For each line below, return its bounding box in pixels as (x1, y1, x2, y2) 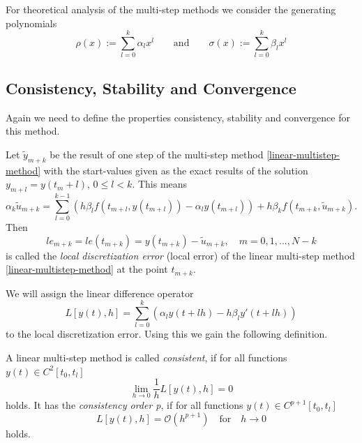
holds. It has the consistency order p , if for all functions (6, 398, 243, 412)
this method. (6, 123, 60, 138)
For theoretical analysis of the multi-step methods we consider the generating (6, 2, 336, 16)
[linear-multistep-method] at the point (6, 262, 168, 276)
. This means (132, 177, 188, 191)
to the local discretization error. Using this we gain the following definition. (6, 326, 328, 341)
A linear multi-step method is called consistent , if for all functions (6, 350, 287, 364)
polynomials (6, 15, 57, 30)
